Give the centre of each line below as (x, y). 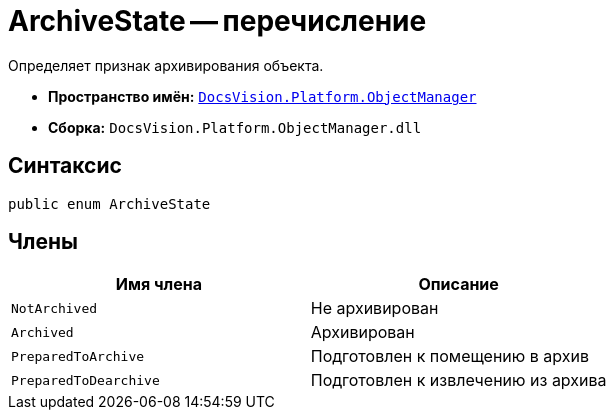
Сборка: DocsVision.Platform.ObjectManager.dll (235, 127)
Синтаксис (65, 166)
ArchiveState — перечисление (217, 21)
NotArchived (54, 308)
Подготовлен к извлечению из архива (458, 380)
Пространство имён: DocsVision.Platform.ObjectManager (262, 96)
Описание (458, 284)
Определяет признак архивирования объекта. (166, 65)
